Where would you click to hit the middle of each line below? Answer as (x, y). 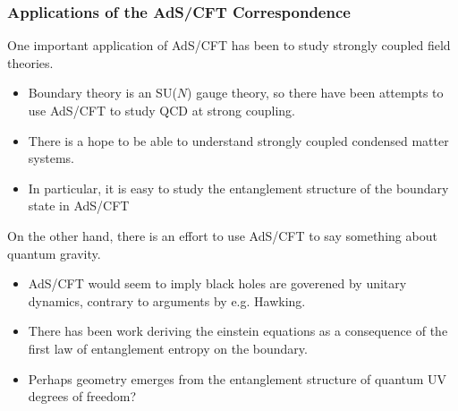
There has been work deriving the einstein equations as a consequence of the (238, 331)
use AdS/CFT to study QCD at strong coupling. (161, 110)
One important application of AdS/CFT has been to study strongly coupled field (229, 45)
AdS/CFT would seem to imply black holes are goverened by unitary (217, 283)
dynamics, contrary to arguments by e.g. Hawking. (167, 300)
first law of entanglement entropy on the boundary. (168, 348)
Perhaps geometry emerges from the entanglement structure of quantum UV (237, 378)
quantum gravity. (54, 253)
